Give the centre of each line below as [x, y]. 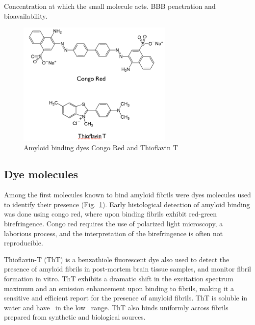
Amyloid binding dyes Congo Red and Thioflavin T [101, 148]
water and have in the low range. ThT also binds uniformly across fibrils [116, 307]
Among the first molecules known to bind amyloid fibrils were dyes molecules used [127, 195]
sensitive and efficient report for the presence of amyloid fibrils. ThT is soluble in [126, 298]
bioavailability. [26, 15]
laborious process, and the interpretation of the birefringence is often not [114, 233]
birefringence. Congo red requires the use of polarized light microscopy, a [114, 224]
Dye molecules [41, 174]
